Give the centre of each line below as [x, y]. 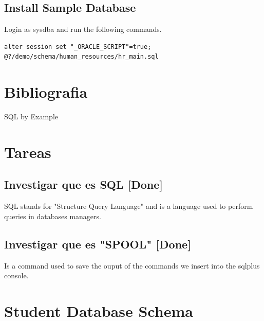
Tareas [28, 151]
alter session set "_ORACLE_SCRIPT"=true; [78, 47]
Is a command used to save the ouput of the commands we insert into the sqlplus [132, 265]
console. [16, 275]
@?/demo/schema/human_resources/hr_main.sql [81, 57]
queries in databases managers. [53, 216]
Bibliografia [46, 92]
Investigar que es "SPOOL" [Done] [98, 244]
